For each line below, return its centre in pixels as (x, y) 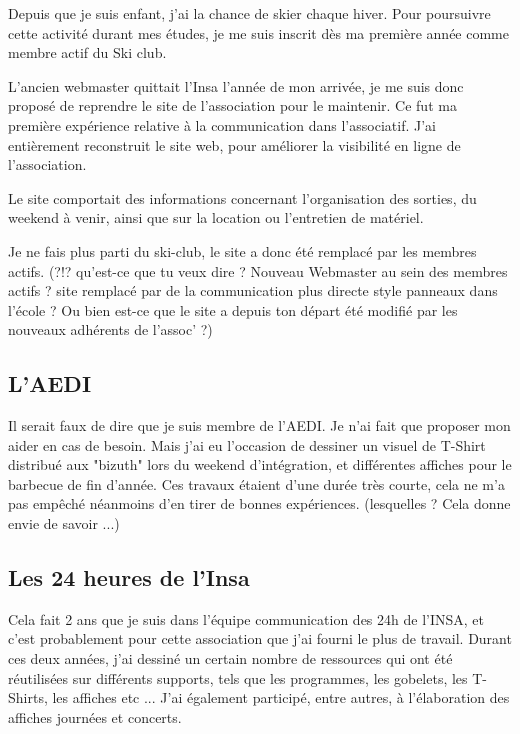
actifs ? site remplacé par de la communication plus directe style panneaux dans (253, 290)
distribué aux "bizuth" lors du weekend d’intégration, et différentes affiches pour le (260, 464)
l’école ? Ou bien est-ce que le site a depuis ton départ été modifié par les (233, 309)
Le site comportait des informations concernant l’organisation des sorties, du (242, 197)
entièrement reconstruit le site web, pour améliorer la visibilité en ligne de (234, 144)
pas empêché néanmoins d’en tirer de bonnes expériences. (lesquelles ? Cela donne (259, 503)
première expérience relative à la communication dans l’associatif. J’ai (222, 124)
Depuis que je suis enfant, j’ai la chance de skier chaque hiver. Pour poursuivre (249, 13)
